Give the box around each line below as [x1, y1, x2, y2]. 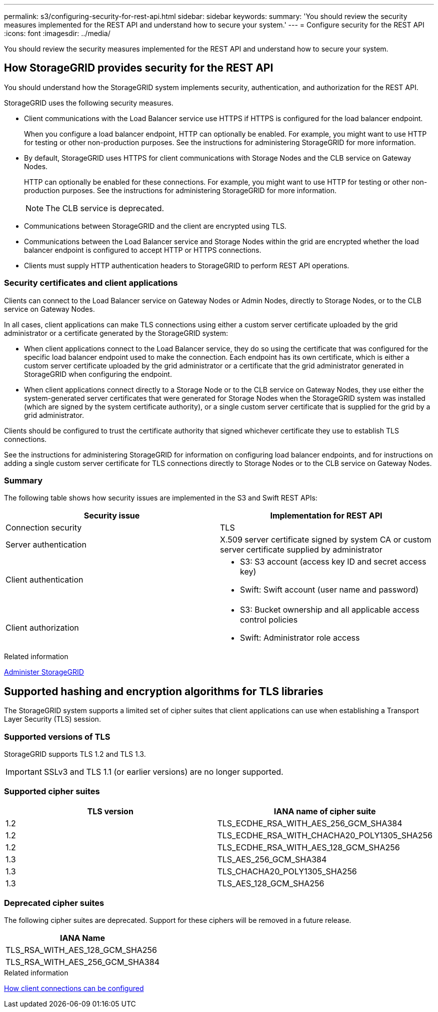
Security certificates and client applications [4, 278, 178, 288]
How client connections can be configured [4, 984, 144, 993]
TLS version [87, 806, 133, 816]
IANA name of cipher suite [273, 806, 376, 816]
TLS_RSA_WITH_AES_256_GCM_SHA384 [5, 957, 159, 967]
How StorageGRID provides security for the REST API [4, 62, 273, 75]
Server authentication [5, 540, 86, 550]
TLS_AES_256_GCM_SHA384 [217, 854, 327, 864]
